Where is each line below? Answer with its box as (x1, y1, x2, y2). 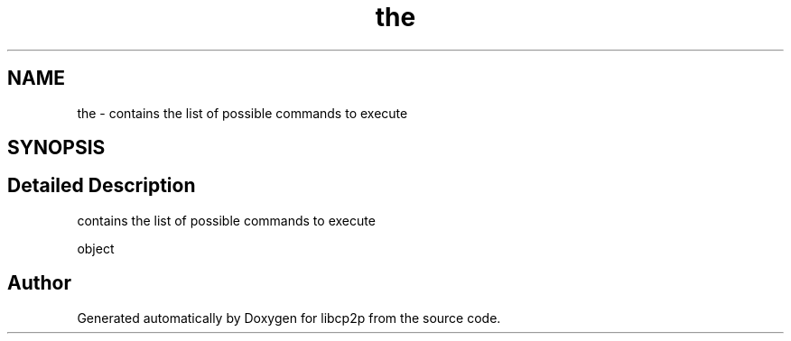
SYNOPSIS (7, 136, 106, 160)
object (77, 240, 115, 256)
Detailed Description (7, 174, 196, 198)
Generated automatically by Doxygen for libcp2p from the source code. (77, 309, 501, 326)
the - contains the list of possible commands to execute (77, 105, 408, 121)
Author (7, 272, 71, 295)
